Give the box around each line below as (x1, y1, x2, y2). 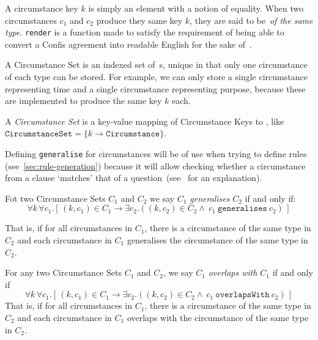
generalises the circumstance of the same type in (127, 234, 308, 246)
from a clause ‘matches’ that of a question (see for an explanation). (5, 171, 262, 184)
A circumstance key (5, 2, 78, 14)
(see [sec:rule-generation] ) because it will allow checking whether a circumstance (5, 159, 306, 172)
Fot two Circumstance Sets (5, 191, 106, 204)
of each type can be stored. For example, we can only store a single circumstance (5, 70, 308, 83)
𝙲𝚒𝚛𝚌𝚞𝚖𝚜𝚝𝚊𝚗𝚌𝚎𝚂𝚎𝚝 (5, 130, 73, 139)
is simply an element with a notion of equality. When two (88, 2, 304, 14)
